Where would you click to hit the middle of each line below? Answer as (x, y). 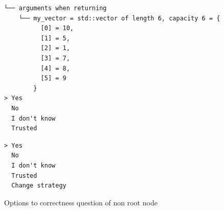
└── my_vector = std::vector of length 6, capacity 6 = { (119, 18)
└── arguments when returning (55, 8)
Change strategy (39, 186)
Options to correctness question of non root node (81, 202)
